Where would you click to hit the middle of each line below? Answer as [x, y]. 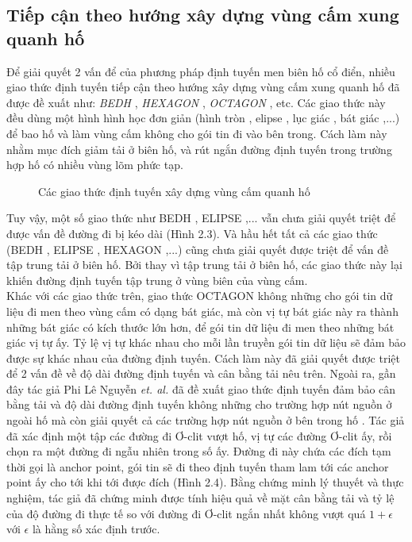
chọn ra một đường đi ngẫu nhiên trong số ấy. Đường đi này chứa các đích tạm [199, 451]
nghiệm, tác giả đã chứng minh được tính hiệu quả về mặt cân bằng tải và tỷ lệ [200, 498]
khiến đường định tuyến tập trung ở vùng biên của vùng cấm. [157, 280]
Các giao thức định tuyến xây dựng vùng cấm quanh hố [174, 191]
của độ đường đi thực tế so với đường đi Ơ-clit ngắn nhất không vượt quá [186, 513]
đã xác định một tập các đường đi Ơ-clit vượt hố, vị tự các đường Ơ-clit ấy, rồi [199, 435]
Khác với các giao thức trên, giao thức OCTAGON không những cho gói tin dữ [200, 296]
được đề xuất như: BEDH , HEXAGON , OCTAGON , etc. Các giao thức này [196, 102]
